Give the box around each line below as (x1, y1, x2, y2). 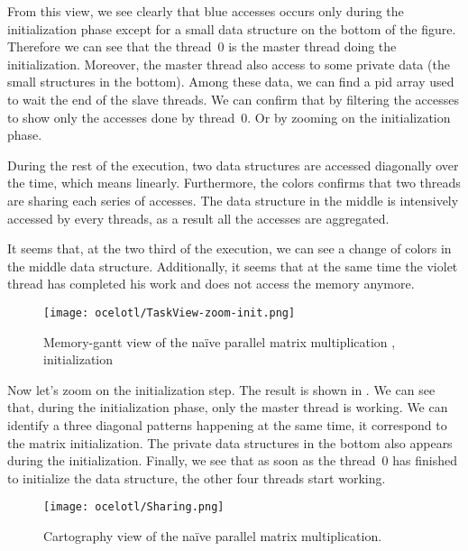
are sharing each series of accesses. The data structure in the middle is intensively (7, 190, 459, 209)
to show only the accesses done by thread (7, 107, 235, 126)
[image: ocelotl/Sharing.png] (43, 500, 225, 514)
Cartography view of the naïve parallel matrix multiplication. (43, 526, 382, 545)
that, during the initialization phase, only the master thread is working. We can (7, 398, 448, 417)
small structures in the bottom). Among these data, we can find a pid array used (7, 72, 454, 91)
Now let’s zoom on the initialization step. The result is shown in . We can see (7, 380, 436, 399)
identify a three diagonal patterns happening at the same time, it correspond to (7, 415, 447, 434)
